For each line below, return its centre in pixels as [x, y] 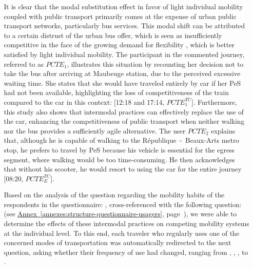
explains [223, 130]
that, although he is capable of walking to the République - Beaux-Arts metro [122, 140]
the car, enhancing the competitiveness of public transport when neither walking [124, 121]
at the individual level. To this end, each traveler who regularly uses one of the [122, 233]
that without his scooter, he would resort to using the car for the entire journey [123, 169]
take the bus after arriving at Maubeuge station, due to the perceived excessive [122, 73]
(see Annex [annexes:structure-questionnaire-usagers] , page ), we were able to [120, 214]
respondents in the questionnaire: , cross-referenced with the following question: [123, 204]
